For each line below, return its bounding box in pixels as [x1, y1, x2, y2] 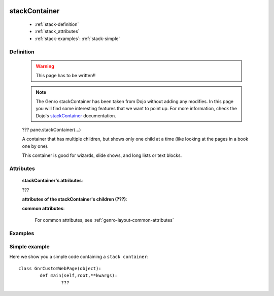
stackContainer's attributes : [22, 178, 83, 184]
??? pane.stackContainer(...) [22, 127, 81, 133]
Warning [36, 63, 54, 69]
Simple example [9, 243, 50, 250]
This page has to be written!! [36, 73, 96, 79]
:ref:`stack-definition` [35, 21, 79, 27]
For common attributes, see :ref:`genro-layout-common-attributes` [35, 217, 175, 223]
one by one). [22, 143, 49, 149]
